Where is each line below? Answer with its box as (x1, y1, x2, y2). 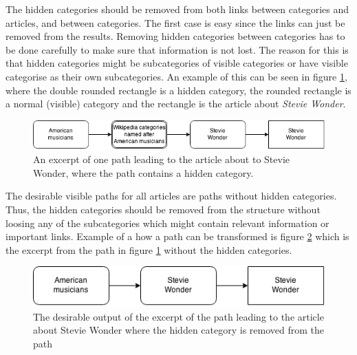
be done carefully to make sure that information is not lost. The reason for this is (6, 42, 349, 56)
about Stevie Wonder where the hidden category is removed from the (33, 323, 324, 337)
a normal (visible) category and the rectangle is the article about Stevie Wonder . (6, 96, 346, 111)
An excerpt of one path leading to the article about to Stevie (33, 152, 290, 166)
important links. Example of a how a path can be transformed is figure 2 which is (6, 229, 349, 244)
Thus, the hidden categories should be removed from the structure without (6, 202, 321, 217)
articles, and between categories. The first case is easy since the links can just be (6, 15, 345, 30)
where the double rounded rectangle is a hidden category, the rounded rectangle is (6, 83, 351, 97)
